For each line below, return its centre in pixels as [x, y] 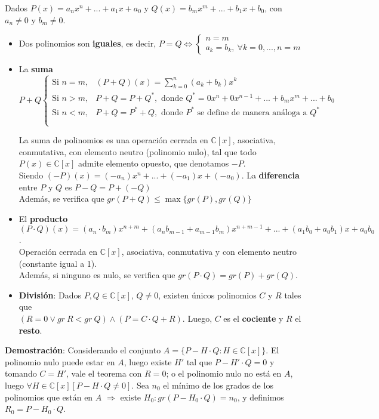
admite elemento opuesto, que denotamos [154, 163]
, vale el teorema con [104, 373]
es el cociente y [253, 318]
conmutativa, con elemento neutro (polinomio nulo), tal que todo [138, 151]
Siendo [31, 175]
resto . [30, 330]
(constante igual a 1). [58, 263]
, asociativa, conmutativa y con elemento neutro [209, 251]
